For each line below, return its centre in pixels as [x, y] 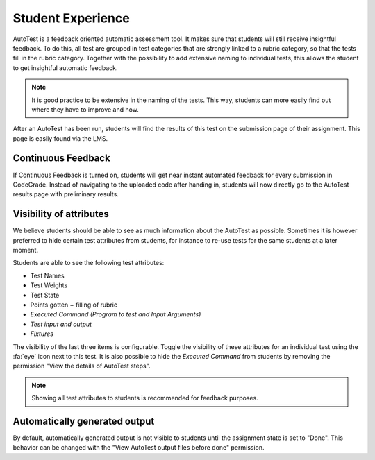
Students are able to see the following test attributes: [89, 263]
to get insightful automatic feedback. [65, 68]
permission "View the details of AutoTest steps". [82, 366]
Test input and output [61, 324]
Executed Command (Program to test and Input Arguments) [116, 314]
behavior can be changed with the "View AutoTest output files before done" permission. [139, 448]
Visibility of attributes [61, 214]
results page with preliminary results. [66, 194]
